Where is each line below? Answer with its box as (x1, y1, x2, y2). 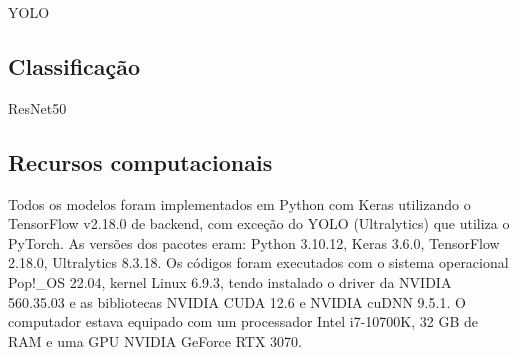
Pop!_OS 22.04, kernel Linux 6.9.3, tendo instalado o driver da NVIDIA (8, 271, 452, 292)
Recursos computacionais (8, 146, 273, 177)
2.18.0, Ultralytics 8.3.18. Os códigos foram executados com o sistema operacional (8, 252, 509, 273)
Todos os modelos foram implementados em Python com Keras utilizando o (8, 193, 471, 214)
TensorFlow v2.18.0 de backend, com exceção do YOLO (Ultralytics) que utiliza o (8, 213, 510, 234)
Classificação (8, 50, 141, 81)
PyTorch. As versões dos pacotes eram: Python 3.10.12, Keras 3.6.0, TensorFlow (8, 232, 500, 253)
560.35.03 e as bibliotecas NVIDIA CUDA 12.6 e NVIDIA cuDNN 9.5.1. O (8, 291, 466, 312)
